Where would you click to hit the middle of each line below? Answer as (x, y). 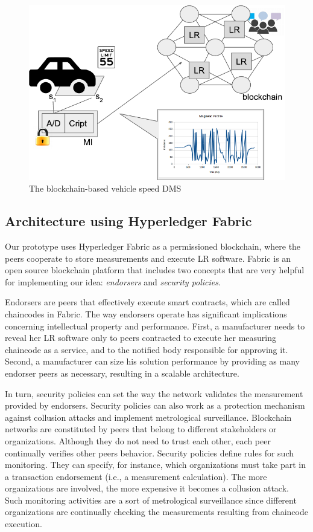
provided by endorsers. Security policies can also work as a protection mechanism (155, 405)
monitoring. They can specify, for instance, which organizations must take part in (156, 465)
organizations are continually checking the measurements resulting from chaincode (156, 512)
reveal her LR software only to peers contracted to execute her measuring (141, 338)
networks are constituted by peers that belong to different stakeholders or (141, 429)
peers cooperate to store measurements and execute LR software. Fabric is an (148, 258)
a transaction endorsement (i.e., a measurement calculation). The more (136, 476)
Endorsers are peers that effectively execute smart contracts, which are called (147, 302)
